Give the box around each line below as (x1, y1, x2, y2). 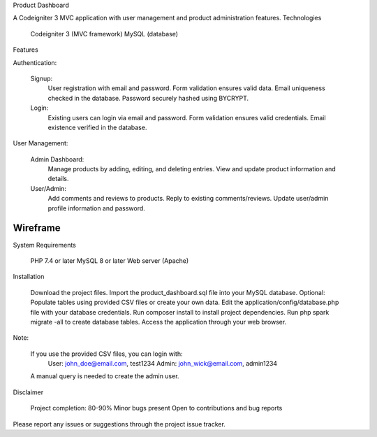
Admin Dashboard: (30, 155, 84, 164)
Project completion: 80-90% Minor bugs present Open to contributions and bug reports (30, 404, 283, 413)
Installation (13, 273, 45, 281)
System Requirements (13, 241, 76, 249)
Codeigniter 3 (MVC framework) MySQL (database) (30, 29, 178, 38)
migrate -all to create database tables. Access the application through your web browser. (30, 317, 287, 326)
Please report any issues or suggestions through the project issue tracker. (13, 420, 226, 428)
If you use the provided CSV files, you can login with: (30, 350, 183, 358)
